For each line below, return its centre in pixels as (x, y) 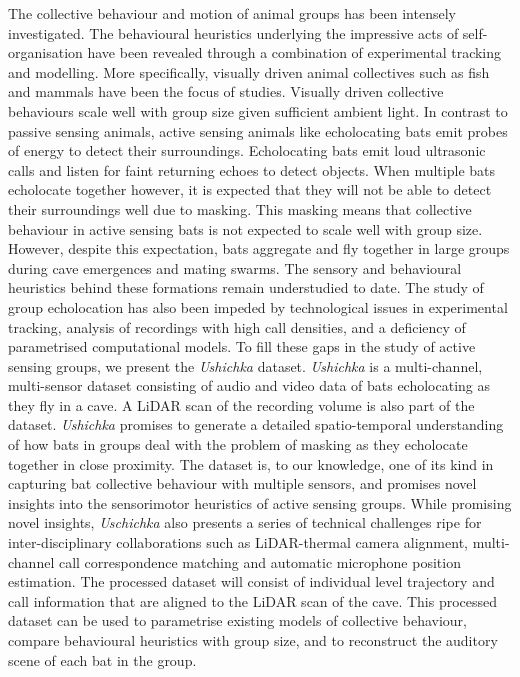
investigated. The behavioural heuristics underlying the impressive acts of (233, 32)
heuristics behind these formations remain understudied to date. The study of (246, 287)
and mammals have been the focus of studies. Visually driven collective (226, 91)
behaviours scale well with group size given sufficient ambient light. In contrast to (258, 110)
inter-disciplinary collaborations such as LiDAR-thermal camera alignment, (238, 542)
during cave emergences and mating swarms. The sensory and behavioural (235, 267)
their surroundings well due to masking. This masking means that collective (240, 208)
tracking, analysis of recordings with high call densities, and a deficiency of (237, 326)
